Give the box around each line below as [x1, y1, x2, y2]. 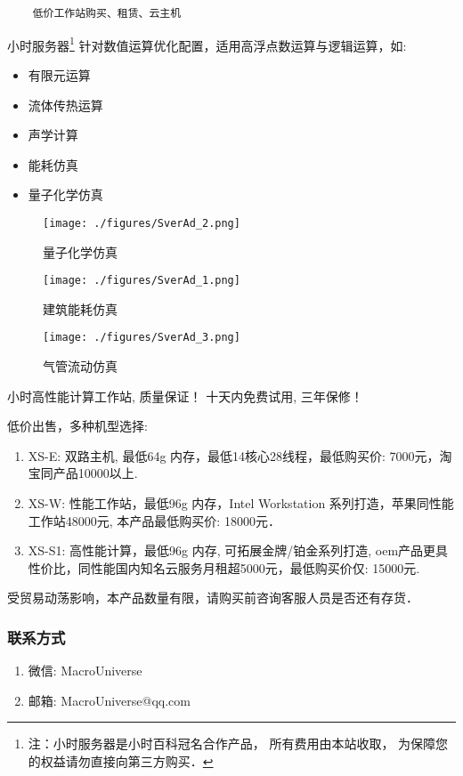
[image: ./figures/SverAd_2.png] [43, 216, 240, 230]
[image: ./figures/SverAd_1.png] [43, 274, 240, 287]
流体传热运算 [28, 95, 103, 114]
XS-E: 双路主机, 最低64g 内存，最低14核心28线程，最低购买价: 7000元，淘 [28, 446, 452, 465]
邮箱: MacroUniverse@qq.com [28, 691, 191, 709]
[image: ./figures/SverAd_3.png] [43, 331, 240, 344]
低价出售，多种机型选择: [7, 416, 148, 435]
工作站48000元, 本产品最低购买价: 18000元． [28, 511, 280, 529]
